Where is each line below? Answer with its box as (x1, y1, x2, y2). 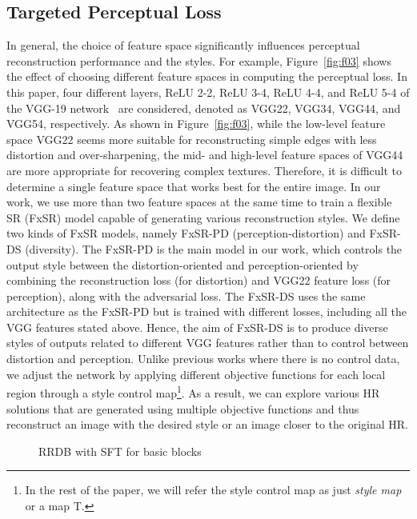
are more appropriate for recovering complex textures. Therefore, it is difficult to (6, 162, 403, 178)
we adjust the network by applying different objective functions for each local (6, 365, 386, 382)
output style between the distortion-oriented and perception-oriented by (6, 256, 359, 273)
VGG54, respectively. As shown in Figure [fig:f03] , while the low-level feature (6, 115, 386, 132)
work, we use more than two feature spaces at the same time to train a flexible (6, 194, 392, 210)
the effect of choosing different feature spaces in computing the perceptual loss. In (6, 68, 407, 85)
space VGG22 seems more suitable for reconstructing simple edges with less (6, 130, 377, 147)
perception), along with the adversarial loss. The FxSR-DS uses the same (6, 287, 366, 304)
